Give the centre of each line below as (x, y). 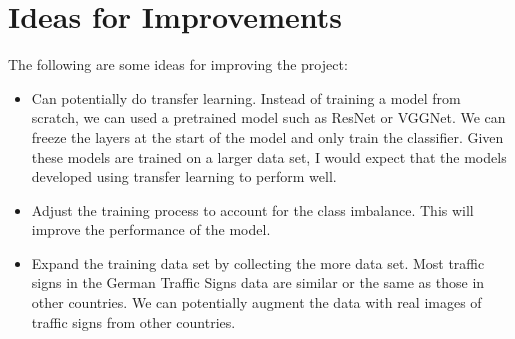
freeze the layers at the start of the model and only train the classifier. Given (267, 136)
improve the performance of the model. (151, 229)
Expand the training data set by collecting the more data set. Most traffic (258, 262)
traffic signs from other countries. (133, 321)
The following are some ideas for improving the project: (178, 64)
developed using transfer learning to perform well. (184, 176)
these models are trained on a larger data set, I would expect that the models (269, 156)
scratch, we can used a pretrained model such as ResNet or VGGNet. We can (268, 117)
